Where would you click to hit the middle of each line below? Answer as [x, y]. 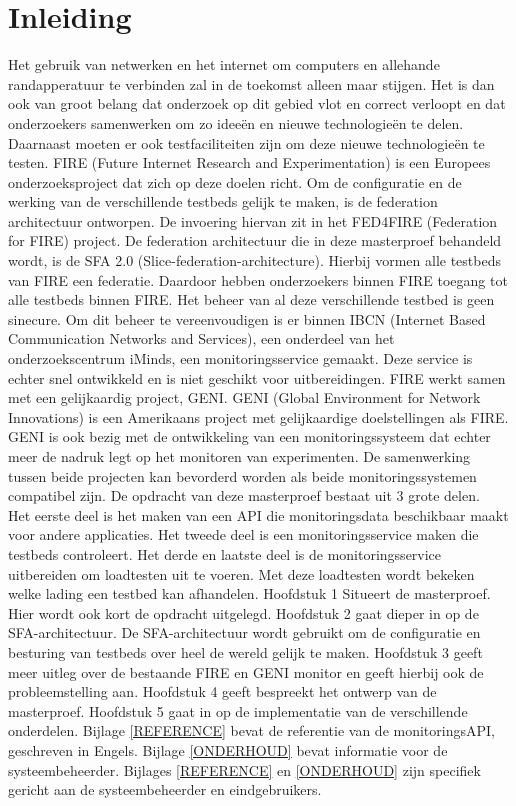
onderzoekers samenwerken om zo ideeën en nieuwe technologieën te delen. [236, 122]
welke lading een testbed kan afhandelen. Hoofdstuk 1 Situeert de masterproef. [249, 593]
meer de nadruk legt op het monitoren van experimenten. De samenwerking [239, 456]
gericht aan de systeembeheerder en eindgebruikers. [165, 789]
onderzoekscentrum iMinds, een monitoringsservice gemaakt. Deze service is [240, 358]
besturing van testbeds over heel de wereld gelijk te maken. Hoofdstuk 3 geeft [245, 651]
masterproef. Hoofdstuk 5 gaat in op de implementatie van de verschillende [238, 710]
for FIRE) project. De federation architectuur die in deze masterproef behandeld [255, 240]
